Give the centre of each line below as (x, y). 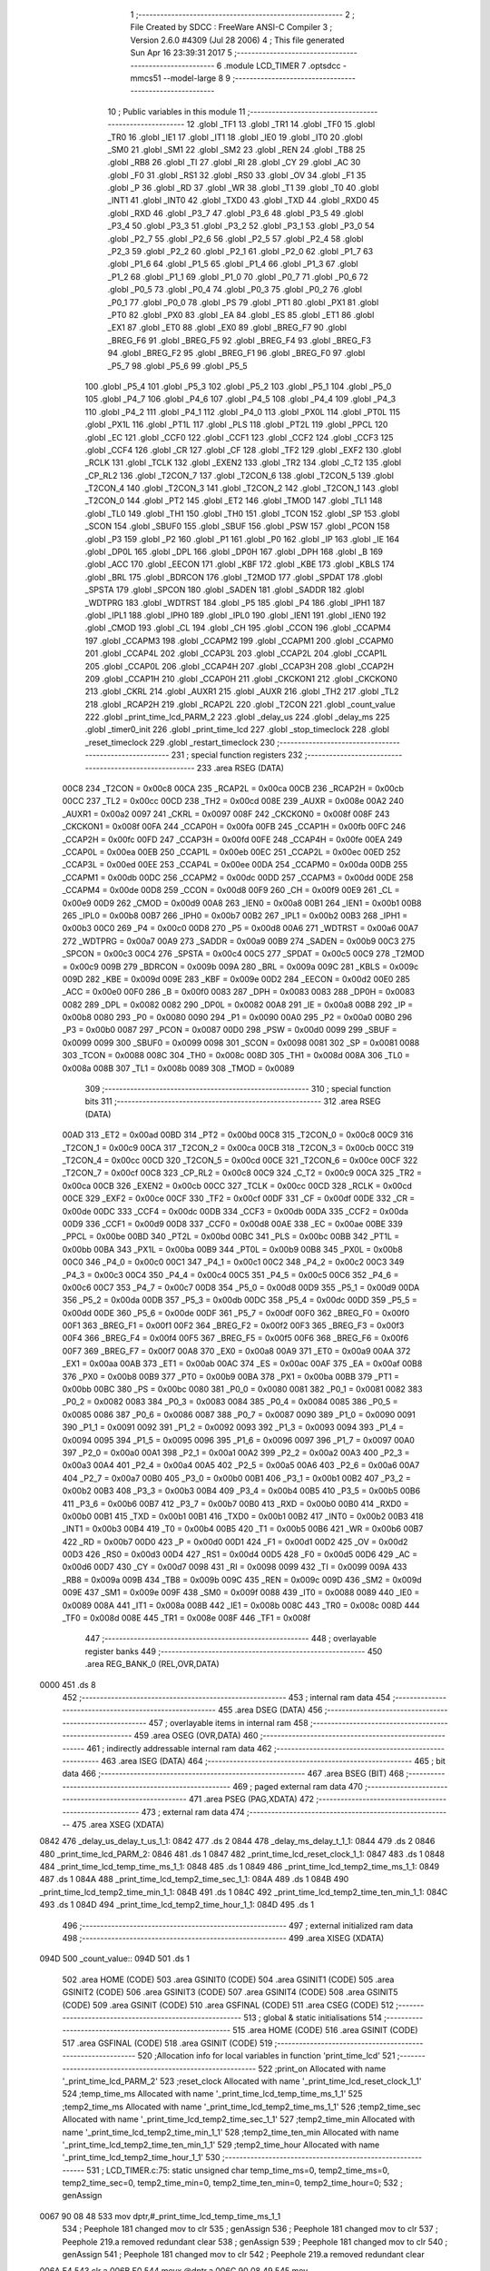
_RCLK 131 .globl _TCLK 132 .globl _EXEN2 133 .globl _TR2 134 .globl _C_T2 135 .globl (243, 462)
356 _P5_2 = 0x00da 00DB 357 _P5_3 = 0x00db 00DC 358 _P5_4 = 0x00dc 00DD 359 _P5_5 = (240, 1300)
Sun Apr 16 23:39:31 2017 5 (181, 53)
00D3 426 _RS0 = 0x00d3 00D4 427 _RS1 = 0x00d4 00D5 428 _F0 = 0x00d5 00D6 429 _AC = (240, 1554)
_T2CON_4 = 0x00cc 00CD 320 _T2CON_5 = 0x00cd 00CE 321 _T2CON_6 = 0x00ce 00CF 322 (240, 1160)
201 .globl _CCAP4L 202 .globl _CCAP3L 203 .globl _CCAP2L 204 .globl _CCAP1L (236, 653)
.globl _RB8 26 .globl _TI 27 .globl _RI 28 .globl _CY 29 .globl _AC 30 (234, 163)
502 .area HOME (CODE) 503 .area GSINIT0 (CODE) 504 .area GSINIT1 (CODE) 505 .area (228, 1979)
